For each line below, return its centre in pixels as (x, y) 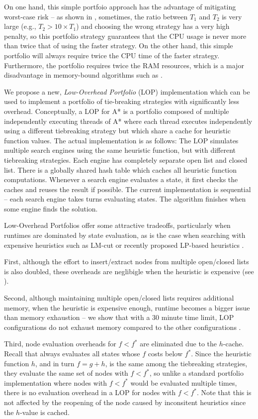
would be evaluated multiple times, (184, 382)
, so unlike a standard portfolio (196, 373)
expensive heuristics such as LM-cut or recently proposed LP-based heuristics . (124, 245)
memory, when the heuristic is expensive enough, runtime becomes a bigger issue (127, 307)
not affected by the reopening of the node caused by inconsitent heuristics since (125, 402)
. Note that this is (224, 392)
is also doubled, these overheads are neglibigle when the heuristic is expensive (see (129, 271)
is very (232, 16)
